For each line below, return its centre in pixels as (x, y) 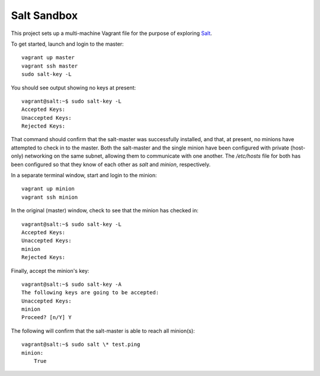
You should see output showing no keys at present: (73, 87)
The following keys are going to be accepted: (90, 293)
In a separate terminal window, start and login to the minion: (84, 176)
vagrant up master (48, 58)
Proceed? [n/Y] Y (47, 318)
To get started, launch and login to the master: (67, 44)
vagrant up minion (48, 189)
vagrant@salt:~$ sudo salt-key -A (71, 284)
